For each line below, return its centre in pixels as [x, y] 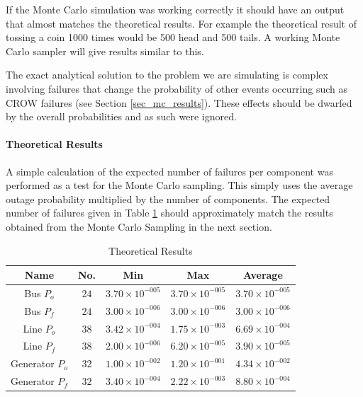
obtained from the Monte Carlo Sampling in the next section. [139, 226]
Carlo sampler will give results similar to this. [105, 51]
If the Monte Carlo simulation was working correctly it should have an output [175, 9]
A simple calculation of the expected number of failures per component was [169, 171]
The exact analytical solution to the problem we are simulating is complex [167, 75]
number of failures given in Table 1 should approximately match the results [169, 213]
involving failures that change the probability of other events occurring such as [177, 88]
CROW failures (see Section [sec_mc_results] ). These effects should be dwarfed [179, 102]
